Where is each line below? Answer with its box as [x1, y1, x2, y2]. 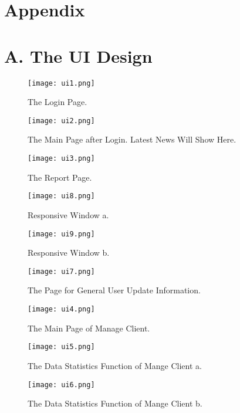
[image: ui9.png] [28, 229, 95, 238]
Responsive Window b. [28, 246, 110, 259]
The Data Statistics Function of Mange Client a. [28, 359, 202, 371]
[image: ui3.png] [28, 154, 95, 163]
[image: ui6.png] [28, 380, 95, 389]
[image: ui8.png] [28, 192, 95, 201]
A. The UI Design [4, 43, 153, 67]
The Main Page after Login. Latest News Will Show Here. [28, 133, 236, 145]
